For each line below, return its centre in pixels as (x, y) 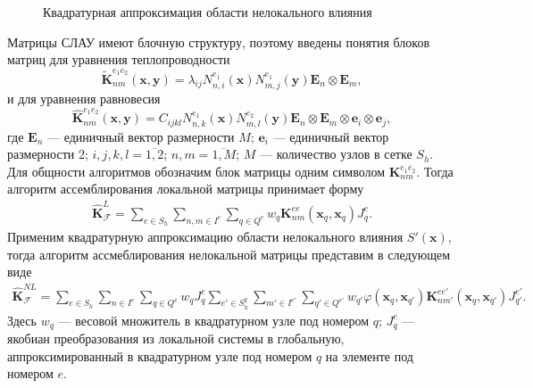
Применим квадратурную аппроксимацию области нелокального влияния (205, 236)
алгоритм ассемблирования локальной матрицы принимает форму (186, 189)
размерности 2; (48, 154)
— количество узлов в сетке (336, 154)
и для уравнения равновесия (84, 98)
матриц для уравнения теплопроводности (119, 59)
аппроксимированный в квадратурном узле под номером (160, 355)
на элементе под (369, 355)
